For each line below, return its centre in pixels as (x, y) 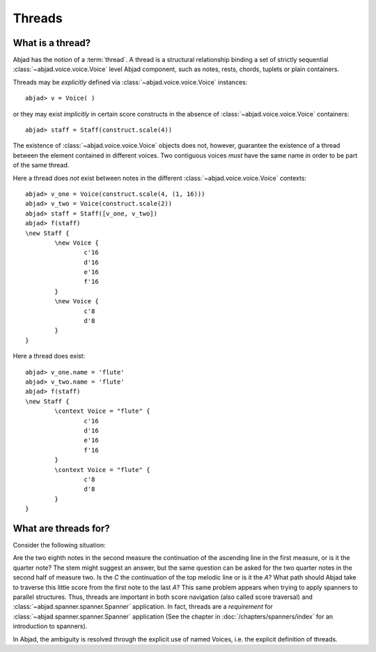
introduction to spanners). (50, 626)
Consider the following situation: (59, 545)
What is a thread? (52, 43)
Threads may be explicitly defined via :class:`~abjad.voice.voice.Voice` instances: (130, 82)
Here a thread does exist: (49, 356)
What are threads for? (62, 528)
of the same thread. (41, 165)
